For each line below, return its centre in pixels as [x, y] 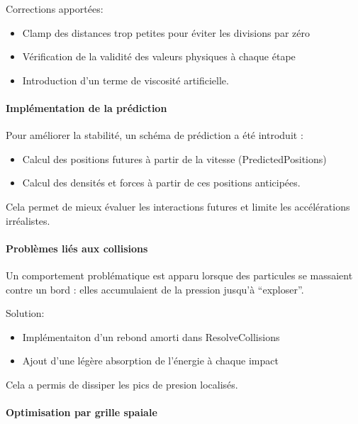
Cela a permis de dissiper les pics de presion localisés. [122, 384]
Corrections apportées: [55, 9]
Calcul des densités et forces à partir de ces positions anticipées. [161, 183]
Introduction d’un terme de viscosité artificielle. [125, 80]
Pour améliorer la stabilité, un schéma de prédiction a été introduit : [155, 135]
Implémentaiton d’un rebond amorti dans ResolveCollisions [151, 336]
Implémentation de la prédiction [86, 107]
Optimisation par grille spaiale [82, 412]
